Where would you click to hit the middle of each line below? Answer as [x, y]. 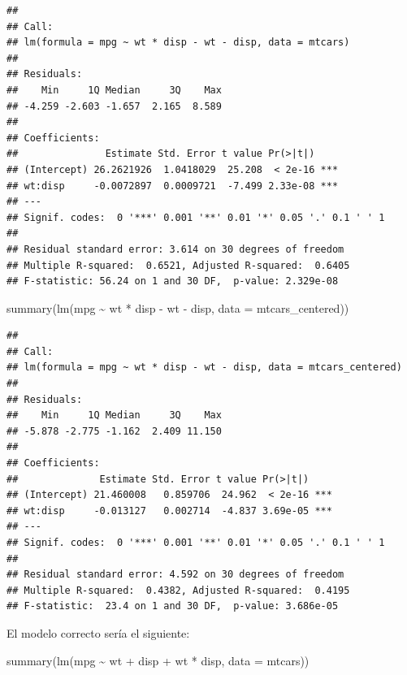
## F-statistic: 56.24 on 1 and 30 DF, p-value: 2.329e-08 [173, 281]
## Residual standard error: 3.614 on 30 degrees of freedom [175, 249]
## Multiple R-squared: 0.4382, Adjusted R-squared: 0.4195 [178, 590]
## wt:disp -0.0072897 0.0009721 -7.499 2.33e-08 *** [173, 186]
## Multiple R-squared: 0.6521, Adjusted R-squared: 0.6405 [178, 265]
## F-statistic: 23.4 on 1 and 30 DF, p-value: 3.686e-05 [173, 606]
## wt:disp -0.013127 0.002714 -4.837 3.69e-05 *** [169, 511]
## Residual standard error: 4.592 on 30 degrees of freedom [175, 575]
